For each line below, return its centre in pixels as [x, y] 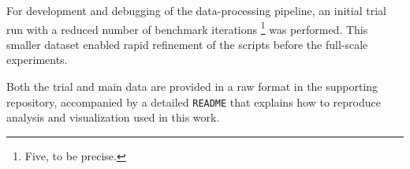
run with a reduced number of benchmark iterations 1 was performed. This [187, 28]
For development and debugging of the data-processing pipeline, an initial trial [196, 10]
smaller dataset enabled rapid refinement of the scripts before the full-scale [187, 44]
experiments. [37, 60]
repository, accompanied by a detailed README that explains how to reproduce [194, 101]
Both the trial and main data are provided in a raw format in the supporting [192, 86]
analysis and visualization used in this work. [113, 117]
